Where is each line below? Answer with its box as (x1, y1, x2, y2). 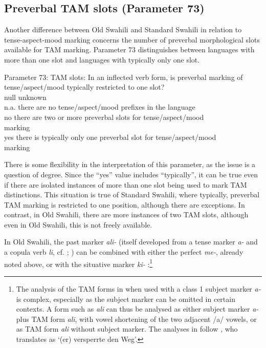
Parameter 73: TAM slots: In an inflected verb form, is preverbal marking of (4, 71, 243, 82)
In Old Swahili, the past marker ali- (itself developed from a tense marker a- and (4, 236, 258, 247)
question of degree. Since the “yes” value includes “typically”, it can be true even (4, 169, 258, 179)
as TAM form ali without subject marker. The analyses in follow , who (16, 323, 238, 334)
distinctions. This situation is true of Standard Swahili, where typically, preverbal (4, 189, 260, 200)
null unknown (4, 91, 47, 102)
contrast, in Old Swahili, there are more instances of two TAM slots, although (4, 209, 249, 220)
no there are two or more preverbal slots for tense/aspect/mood (4, 111, 204, 122)
